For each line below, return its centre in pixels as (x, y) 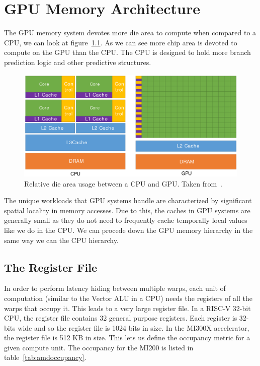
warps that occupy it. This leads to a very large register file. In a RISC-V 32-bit (127, 308)
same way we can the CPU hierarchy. (61, 240)
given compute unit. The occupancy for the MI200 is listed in (99, 347)
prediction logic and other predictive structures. (78, 62)
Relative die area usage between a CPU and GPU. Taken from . (123, 183)
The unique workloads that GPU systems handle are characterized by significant (128, 200)
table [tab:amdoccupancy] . (45, 357)
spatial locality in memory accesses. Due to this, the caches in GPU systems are (127, 210)
